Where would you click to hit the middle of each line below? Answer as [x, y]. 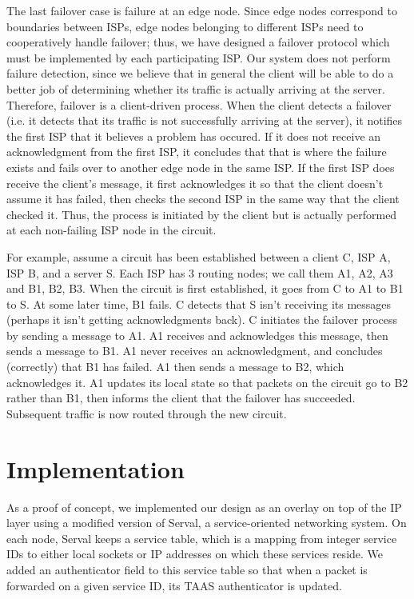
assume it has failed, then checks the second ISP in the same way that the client [203, 199]
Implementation [96, 468]
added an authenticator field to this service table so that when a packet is [187, 569]
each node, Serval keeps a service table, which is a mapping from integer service [202, 538]
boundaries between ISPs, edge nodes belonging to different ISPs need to [185, 26]
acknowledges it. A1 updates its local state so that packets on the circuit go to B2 [207, 382]
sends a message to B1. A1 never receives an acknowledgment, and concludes [195, 351]
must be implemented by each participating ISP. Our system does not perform [199, 57]
